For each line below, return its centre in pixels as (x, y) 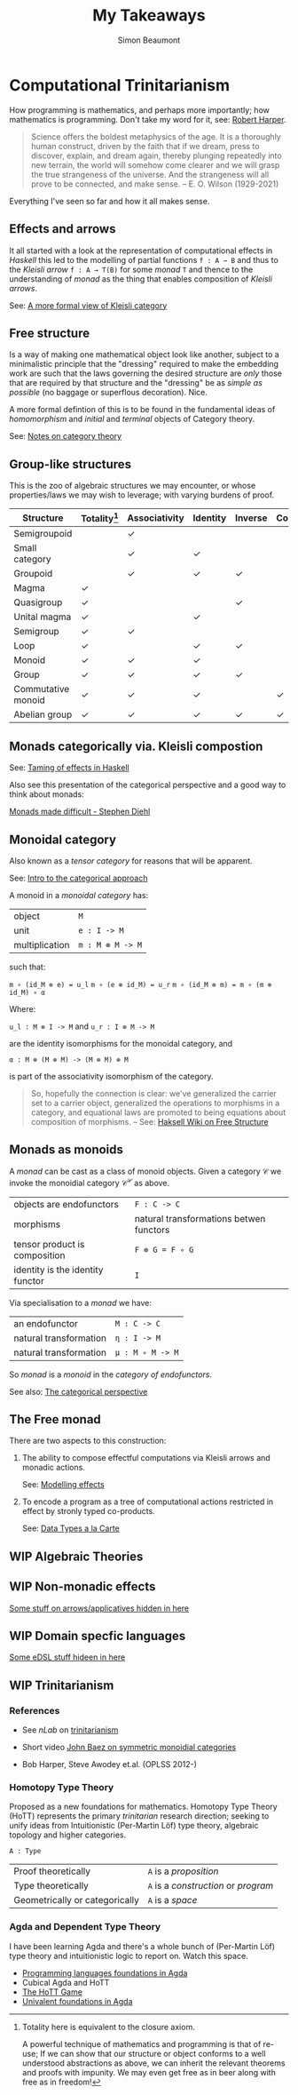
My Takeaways (149, 16)
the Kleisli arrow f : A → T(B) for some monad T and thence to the (131, 269)
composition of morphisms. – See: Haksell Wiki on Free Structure (149, 1122)
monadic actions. (54, 1468)
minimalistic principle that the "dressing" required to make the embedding (144, 364)
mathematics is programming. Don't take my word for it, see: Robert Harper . (148, 119)
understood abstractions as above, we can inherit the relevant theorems (153, 2063)
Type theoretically (51, 1886)
